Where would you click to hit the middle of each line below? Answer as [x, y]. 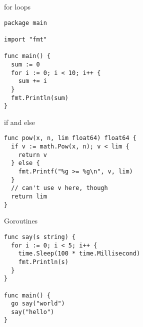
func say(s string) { [40, 237]
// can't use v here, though [59, 188]
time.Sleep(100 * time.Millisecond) [79, 254]
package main [25, 23]
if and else [19, 122]
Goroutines [21, 221]
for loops [17, 6]
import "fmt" [25, 39]
